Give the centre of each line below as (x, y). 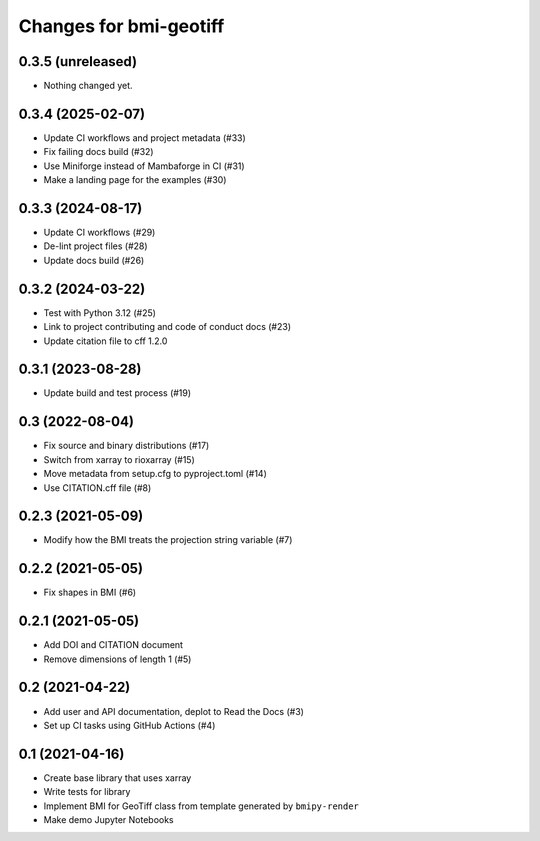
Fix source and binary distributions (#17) (126, 446)
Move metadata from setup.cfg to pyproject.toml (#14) (155, 474)
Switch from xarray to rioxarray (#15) (119, 459)
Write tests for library (87, 792)
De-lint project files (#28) (96, 246)
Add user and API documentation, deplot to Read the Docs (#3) (174, 711)
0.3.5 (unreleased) (78, 61)
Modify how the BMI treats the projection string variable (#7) (168, 540)
